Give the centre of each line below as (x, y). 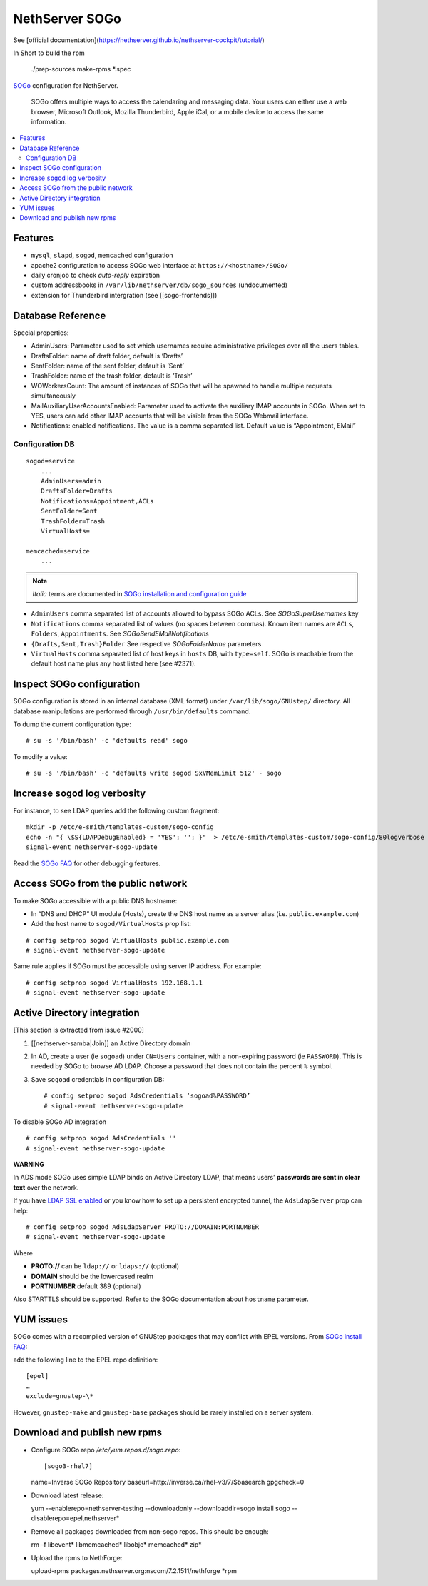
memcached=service (58, 551)
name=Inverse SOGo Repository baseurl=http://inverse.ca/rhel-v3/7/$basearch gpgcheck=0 (168, 1482)
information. (49, 121)
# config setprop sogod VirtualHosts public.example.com (128, 940)
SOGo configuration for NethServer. (66, 85)
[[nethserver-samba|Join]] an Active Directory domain (111, 1043)
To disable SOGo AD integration (60, 1122)
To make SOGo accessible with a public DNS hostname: (95, 900)
